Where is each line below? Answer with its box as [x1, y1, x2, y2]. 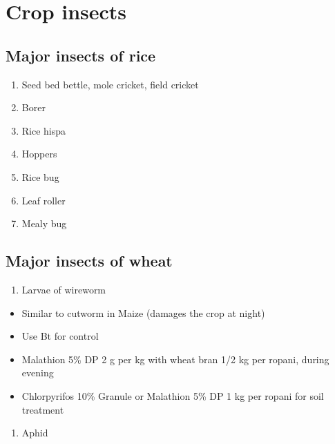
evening [21, 365, 54, 380]
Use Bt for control [21, 329, 99, 343]
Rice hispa [21, 123, 66, 137]
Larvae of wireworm [21, 282, 106, 296]
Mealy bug [21, 216, 67, 231]
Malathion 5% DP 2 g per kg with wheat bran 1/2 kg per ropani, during [21, 351, 329, 366]
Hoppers [21, 146, 57, 161]
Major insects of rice [6, 44, 156, 66]
